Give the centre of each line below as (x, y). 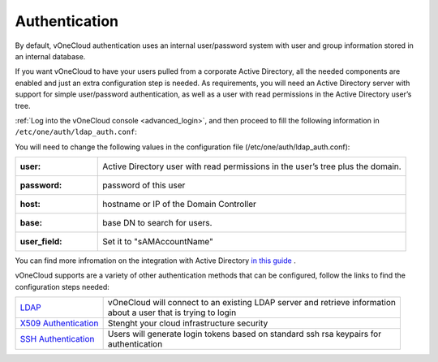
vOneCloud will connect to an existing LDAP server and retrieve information (252, 303)
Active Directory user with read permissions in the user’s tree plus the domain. (252, 166)
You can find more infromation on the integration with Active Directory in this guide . (155, 261)
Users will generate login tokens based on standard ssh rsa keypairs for (244, 334)
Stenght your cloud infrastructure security (188, 323)
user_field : (41, 242)
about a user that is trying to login (172, 312)
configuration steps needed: (62, 287)
